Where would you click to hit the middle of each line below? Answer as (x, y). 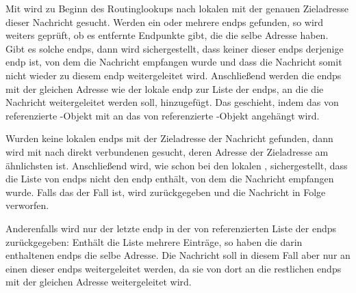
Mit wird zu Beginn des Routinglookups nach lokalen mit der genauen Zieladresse (177, 8)
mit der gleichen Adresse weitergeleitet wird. (99, 282)
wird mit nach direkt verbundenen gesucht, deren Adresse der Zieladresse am (167, 151)
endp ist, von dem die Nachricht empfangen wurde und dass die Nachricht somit (174, 62)
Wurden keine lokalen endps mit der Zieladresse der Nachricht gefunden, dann (169, 138)
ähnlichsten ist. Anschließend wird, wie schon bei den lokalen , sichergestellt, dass (177, 165)
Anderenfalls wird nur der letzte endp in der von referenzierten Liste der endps (171, 228)
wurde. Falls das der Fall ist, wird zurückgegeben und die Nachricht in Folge (166, 192)
